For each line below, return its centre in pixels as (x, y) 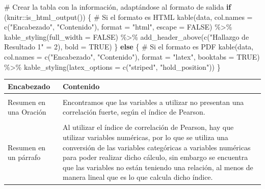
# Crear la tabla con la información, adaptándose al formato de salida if (118, 7)
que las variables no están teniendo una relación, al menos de (158, 167)
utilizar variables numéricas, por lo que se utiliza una (145, 137)
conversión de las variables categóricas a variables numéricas (156, 147)
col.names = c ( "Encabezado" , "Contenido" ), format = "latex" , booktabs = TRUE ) (132, 56)
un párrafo (24, 157)
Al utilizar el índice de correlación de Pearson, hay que (148, 127)
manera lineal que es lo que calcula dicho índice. (138, 177)
